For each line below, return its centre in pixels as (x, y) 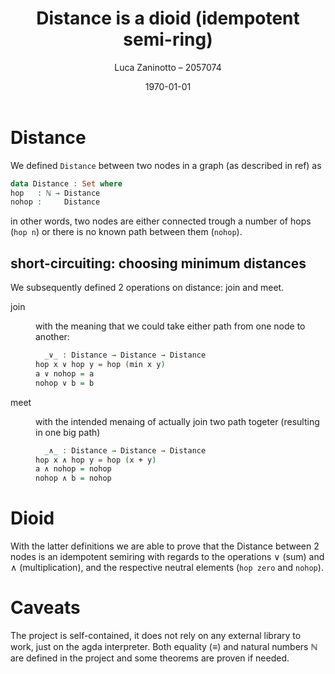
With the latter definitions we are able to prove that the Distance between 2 (165, 546)
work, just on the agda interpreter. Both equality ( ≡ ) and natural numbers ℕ (164, 646)
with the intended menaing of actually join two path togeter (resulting (177, 421)
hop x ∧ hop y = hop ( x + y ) (96, 460)
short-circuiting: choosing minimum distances (158, 263)
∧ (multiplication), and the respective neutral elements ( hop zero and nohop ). (167, 568)
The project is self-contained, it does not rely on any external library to (156, 635)
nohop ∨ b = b (65, 383)
